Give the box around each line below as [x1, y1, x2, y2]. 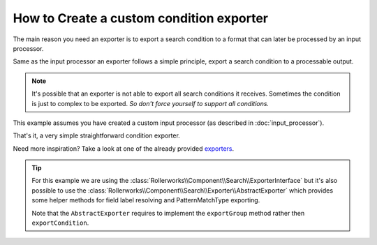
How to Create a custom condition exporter [13, 10, 269, 26]
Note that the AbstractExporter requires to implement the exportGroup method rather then [31, 209, 305, 217]
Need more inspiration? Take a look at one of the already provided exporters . [13, 144, 235, 153]
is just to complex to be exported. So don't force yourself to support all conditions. [31, 99, 269, 107]
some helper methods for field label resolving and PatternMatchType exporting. [31, 196, 260, 205]
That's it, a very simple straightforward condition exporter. [13, 131, 181, 140]
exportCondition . [31, 218, 89, 227]
